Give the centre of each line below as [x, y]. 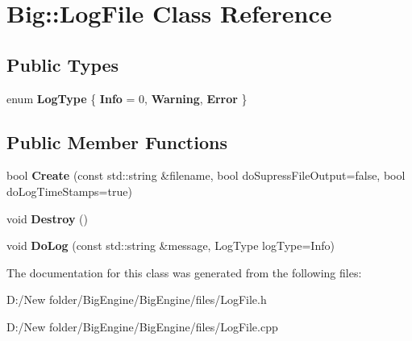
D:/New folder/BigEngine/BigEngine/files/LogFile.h [137, 299]
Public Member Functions [117, 141]
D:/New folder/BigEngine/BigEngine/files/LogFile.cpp [142, 326]
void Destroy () [47, 218]
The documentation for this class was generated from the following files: [184, 272]
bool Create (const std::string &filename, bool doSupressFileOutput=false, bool [206, 175]
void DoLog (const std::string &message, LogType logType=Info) [171, 245]
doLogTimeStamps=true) [69, 191]
